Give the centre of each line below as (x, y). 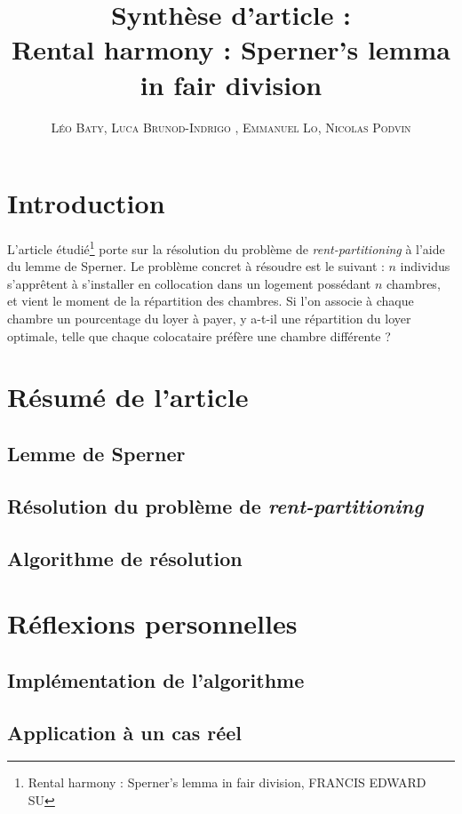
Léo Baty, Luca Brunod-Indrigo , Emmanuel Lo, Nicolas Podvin (231, 127)
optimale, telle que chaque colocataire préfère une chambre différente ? (199, 335)
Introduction (86, 203)
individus (425, 266)
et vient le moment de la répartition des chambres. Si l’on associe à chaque (211, 301)
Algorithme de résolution (125, 558)
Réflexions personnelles (152, 623)
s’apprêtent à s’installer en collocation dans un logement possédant (189, 283)
